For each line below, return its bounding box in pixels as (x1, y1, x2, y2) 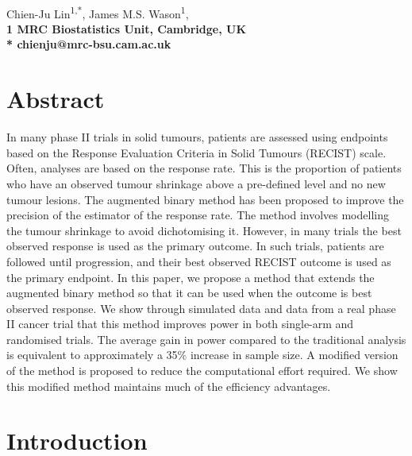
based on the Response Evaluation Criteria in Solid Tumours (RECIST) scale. (6, 144, 387, 160)
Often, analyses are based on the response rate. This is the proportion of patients (6, 160, 402, 176)
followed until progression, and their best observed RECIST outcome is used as (6, 253, 391, 269)
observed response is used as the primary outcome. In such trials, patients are (6, 238, 384, 254)
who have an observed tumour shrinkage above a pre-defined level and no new (6, 175, 386, 191)
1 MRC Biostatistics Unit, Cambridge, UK (6, 20, 246, 37)
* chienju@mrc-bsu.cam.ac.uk (6, 36, 171, 52)
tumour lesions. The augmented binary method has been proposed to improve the (6, 191, 404, 207)
